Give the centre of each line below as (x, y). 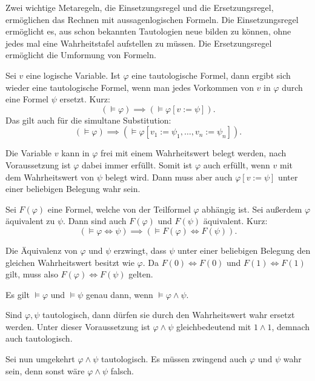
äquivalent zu (30, 221)
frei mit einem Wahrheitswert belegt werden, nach (193, 153)
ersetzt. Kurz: (85, 99)
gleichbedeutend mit (214, 326)
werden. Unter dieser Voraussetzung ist (78, 326)
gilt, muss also (32, 274)
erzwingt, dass (140, 250)
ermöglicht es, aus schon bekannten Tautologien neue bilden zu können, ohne (148, 31)
